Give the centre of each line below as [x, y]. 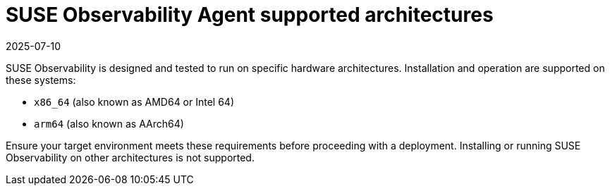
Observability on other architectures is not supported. [130, 157]
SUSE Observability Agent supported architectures [250, 15]
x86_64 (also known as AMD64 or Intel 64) [134, 101]
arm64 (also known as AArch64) [109, 123]
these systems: [41, 80]
